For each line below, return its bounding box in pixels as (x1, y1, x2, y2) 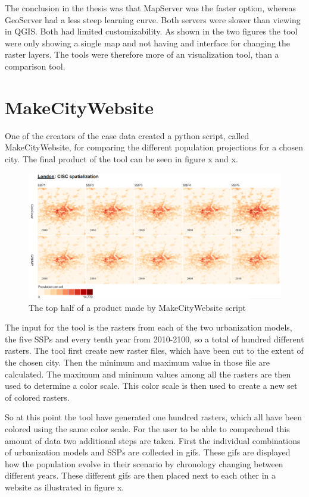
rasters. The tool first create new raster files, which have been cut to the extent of (5, 344, 304, 357)
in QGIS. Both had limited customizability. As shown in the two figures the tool (5, 25, 298, 37)
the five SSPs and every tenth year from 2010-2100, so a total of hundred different (5, 332, 304, 345)
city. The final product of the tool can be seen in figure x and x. (5, 152, 238, 165)
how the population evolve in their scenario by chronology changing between (5, 457, 283, 470)
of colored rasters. (5, 391, 70, 403)
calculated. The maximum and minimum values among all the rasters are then (5, 367, 291, 380)
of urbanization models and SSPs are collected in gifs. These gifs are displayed (5, 446, 291, 458)
